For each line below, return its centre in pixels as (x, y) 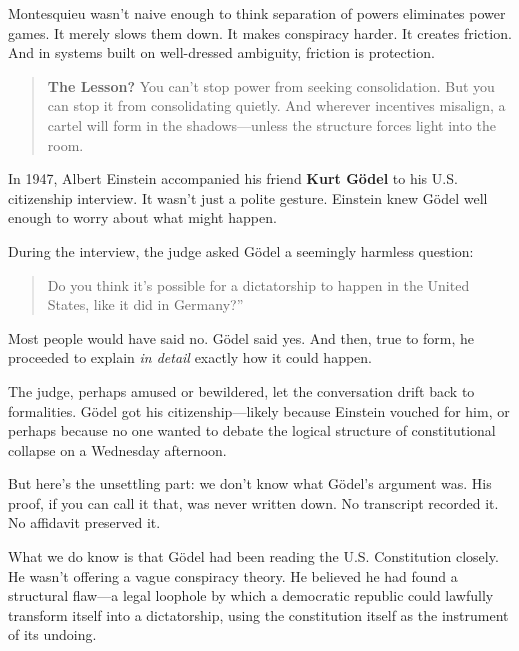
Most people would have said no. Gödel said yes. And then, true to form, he (241, 337)
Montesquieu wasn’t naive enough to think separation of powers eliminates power (257, 13)
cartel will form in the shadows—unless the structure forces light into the (272, 124)
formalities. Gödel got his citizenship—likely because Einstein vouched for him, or (259, 410)
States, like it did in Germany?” (145, 304)
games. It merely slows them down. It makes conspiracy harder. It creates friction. (260, 32)
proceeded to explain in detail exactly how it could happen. (190, 357)
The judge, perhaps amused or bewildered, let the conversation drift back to (241, 390)
